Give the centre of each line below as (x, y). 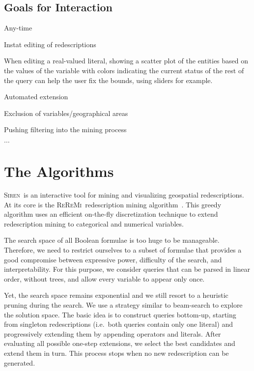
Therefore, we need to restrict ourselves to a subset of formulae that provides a (123, 250)
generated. (20, 362)
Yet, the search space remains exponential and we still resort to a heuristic (116, 295)
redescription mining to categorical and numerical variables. (94, 223)
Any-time (18, 28)
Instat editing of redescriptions (50, 44)
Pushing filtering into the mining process (65, 129)
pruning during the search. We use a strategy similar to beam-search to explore (123, 305)
